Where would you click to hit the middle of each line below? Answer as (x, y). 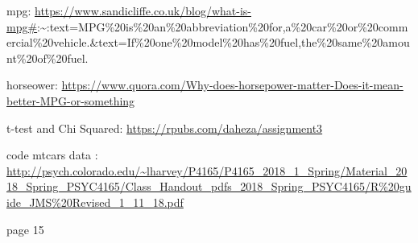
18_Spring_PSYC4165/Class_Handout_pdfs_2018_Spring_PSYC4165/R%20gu (209, 186)
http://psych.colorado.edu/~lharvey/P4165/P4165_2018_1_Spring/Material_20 (207, 170)
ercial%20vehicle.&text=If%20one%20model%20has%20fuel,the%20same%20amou (208, 42)
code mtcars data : (52, 155)
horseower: (32, 85)
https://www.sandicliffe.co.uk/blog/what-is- (143, 10)
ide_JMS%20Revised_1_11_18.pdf (95, 202)
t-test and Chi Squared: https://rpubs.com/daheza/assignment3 (165, 128)
